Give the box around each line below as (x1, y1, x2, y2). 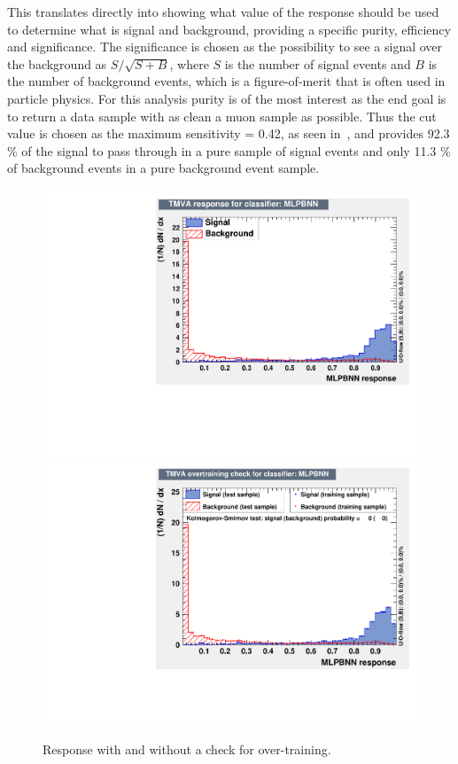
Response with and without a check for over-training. (43, 740, 331, 759)
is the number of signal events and (224, 54, 411, 73)
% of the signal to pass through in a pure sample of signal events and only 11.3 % (7, 141, 451, 160)
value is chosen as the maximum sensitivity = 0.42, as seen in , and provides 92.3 (7, 124, 450, 143)
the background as (7, 54, 107, 73)
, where (169, 54, 209, 73)
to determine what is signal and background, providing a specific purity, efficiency (7, 19, 451, 38)
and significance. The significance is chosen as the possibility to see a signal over (7, 37, 443, 56)
